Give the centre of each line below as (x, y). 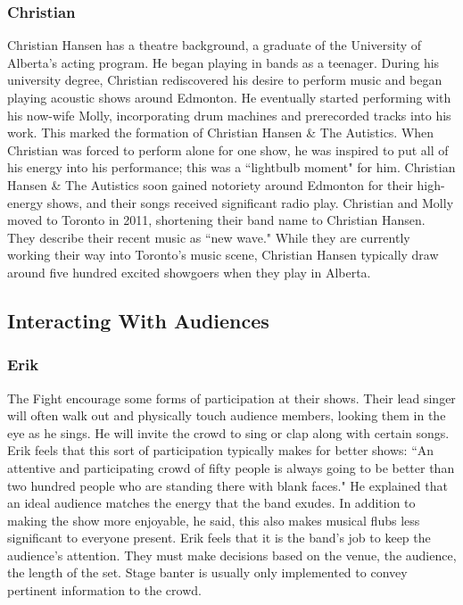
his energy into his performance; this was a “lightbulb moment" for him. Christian (231, 167)
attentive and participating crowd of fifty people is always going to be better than (231, 467)
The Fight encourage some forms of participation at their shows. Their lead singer (231, 398)
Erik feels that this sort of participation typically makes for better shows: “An (221, 450)
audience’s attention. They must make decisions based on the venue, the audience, (232, 555)
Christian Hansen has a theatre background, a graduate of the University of (215, 45)
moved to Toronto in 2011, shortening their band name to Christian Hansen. (216, 220)
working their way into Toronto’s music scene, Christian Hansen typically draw (223, 255)
